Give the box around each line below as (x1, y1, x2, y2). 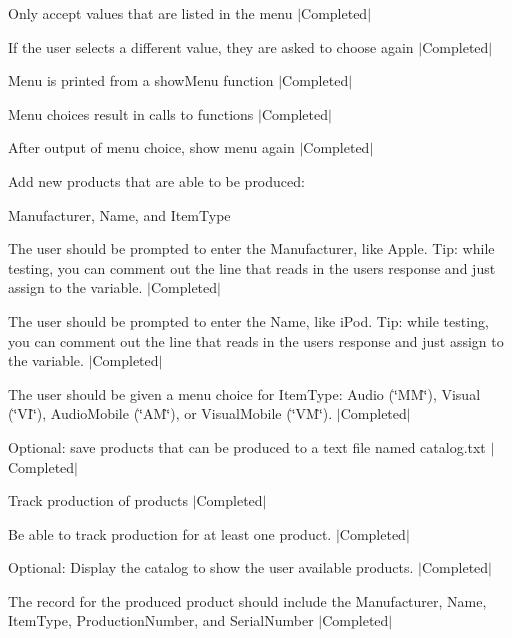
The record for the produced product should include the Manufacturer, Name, (8, 590, 487, 611)
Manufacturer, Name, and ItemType (8, 204, 231, 225)
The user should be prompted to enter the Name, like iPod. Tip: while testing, (8, 310, 489, 331)
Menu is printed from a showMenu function (8, 70, 274, 91)
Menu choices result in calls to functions (8, 103, 254, 124)
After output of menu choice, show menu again (8, 137, 295, 158)
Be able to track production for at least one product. (8, 523, 332, 544)
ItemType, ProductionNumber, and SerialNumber (8, 610, 314, 631)
